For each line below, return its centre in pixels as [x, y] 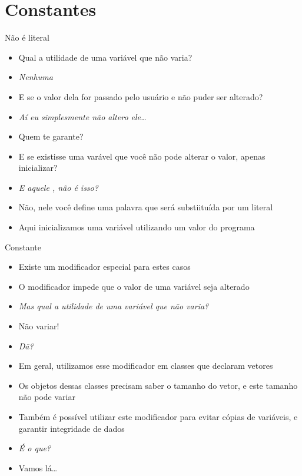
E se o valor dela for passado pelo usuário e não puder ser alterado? [141, 96]
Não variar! [39, 326]
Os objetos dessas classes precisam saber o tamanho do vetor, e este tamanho [158, 385]
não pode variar [47, 397]
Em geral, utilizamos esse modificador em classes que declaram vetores [146, 366]
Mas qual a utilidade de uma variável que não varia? [114, 306]
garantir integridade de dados [72, 428]
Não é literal [27, 37]
